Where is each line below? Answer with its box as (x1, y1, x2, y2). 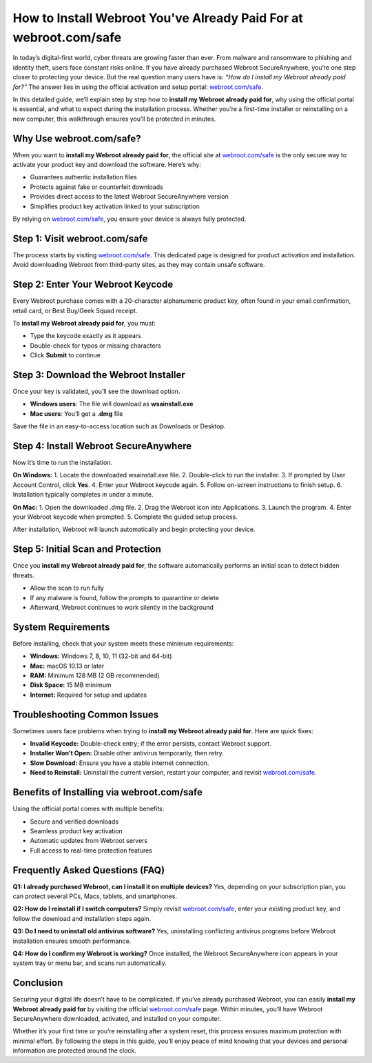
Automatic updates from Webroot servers (30, 837, 148, 845)
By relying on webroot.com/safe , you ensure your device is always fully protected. (12, 215, 247, 223)
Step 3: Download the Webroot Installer (12, 369, 185, 381)
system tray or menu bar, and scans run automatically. (12, 959, 167, 967)
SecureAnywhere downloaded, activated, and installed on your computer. (12, 1015, 222, 1023)
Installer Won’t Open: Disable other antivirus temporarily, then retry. (30, 749, 224, 757)
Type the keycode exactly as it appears (30, 332, 141, 340)
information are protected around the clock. (12, 1046, 137, 1055)
